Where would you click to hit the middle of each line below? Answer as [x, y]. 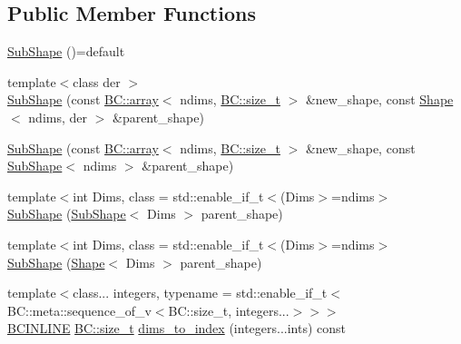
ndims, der [58, 117]
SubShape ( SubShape [67, 214]
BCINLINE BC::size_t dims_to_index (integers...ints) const [177, 328]
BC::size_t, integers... [229, 310]
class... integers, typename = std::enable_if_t [200, 293]
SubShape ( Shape [56, 262]
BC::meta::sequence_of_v [79, 310]
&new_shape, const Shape [379, 99]
